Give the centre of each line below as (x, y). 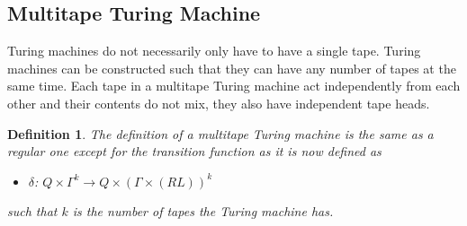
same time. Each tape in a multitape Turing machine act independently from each (234, 86)
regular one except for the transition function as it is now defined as (194, 151)
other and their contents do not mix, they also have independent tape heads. (219, 103)
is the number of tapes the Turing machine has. (203, 211)
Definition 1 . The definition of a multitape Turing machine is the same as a (220, 133)
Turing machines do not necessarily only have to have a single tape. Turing (214, 51)
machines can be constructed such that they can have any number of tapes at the (232, 68)
